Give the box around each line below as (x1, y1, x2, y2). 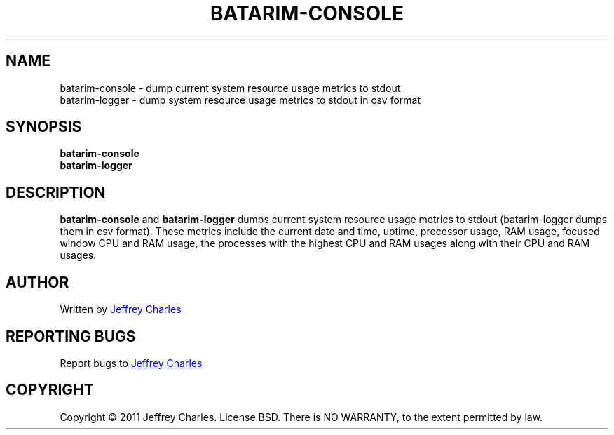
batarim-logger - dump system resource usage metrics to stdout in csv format (60, 93, 421, 106)
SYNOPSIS (6, 118, 82, 136)
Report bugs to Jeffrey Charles (60, 356, 203, 369)
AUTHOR (6, 273, 69, 291)
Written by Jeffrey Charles (60, 303, 182, 316)
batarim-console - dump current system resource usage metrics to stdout (60, 81, 401, 94)
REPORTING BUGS (6, 327, 136, 345)
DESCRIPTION (6, 183, 106, 201)
